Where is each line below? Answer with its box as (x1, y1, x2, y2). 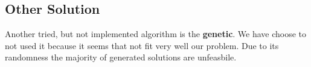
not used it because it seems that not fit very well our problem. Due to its (5, 39, 279, 51)
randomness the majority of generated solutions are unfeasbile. (5, 51, 237, 63)
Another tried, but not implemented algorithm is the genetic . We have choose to (5, 28, 307, 40)
